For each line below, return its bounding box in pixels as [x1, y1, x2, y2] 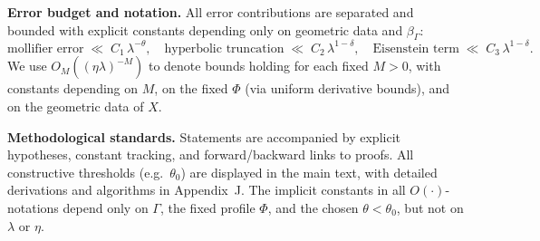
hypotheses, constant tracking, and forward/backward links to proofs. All [7, 145, 414, 164]
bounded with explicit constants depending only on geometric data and [7, 20, 403, 39]
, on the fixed [154, 79, 228, 98]
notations [7, 198, 59, 217]
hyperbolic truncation [164, 42, 284, 55]
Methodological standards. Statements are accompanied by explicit [7, 127, 400, 146]
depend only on [63, 198, 149, 217]
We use [7, 56, 47, 75]
